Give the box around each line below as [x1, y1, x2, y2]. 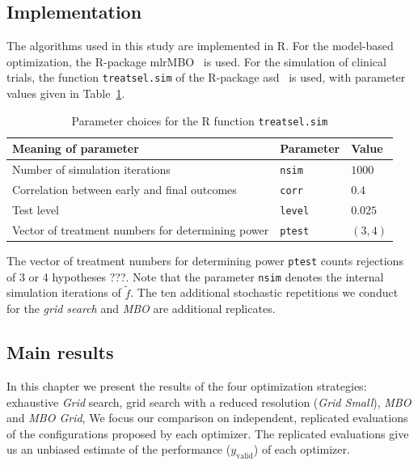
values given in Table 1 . [6, 85, 125, 102]
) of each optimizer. [253, 441, 350, 458]
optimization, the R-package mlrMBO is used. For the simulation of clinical [6, 53, 386, 70]
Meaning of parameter [12, 140, 139, 157]
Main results [6, 340, 114, 365]
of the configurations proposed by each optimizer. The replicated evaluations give [6, 425, 409, 442]
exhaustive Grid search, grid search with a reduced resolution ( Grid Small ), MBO [6, 393, 412, 410]
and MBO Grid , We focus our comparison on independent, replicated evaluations [6, 409, 408, 426]
